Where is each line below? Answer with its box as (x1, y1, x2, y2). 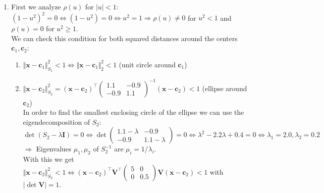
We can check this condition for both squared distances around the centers (11, 33, 238, 43)
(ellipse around (202, 83, 247, 93)
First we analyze (11, 1, 61, 11)
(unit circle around (119, 59, 176, 69)
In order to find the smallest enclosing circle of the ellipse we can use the (23, 107, 244, 117)
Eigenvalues (36, 144, 72, 154)
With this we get (23, 154, 74, 164)
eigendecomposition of (23, 116, 90, 127)
